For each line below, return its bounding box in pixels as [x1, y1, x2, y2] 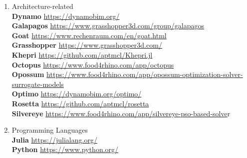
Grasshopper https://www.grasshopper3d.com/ [11, 40, 162, 50]
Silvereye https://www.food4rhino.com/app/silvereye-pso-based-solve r [11, 108, 231, 118]
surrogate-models [11, 79, 64, 89]
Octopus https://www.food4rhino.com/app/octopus [11, 59, 174, 70]
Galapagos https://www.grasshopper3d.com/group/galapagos [11, 20, 204, 31]
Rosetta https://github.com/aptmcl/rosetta [11, 98, 149, 108]
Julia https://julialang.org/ [11, 134, 97, 145]
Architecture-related [11, 1, 73, 11]
